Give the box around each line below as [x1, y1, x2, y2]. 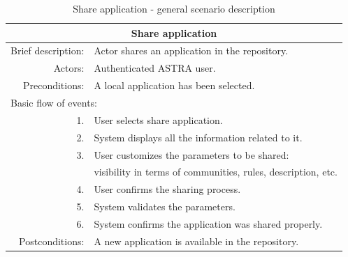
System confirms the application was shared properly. [94, 216, 323, 231]
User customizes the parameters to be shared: [94, 147, 289, 162]
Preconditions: [22, 78, 85, 93]
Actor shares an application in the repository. [94, 43, 289, 58]
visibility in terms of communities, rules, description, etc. [94, 164, 338, 179]
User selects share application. [94, 112, 223, 127]
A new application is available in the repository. [94, 233, 299, 248]
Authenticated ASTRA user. [94, 61, 216, 75]
